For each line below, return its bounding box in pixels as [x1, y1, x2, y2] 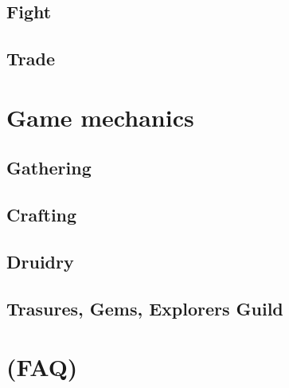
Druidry [6, 249, 74, 273]
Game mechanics [6, 100, 194, 133]
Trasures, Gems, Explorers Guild [6, 296, 283, 320]
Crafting [6, 202, 77, 227]
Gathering [6, 155, 92, 180]
